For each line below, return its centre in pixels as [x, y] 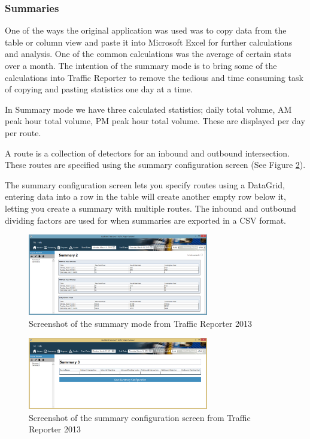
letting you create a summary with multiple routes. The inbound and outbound [151, 208]
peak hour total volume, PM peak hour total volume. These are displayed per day [155, 121]
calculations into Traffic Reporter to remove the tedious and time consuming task [154, 77]
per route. [23, 132]
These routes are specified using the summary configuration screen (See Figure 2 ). [155, 165]
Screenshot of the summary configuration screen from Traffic [140, 417]
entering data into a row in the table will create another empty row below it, [145, 196]
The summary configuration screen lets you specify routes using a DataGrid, [145, 184]
